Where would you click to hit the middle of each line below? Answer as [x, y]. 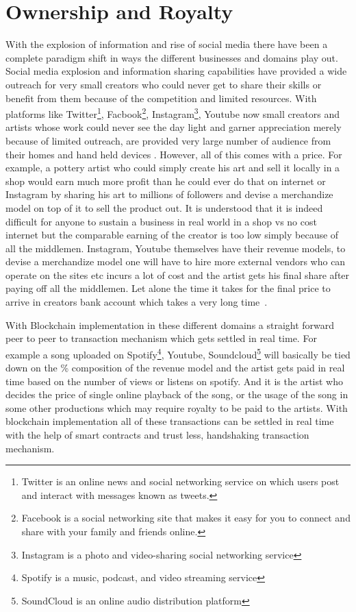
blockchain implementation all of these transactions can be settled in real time [170, 421]
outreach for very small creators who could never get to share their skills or [164, 84]
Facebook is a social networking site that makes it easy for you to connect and [186, 518]
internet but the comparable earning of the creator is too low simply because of [172, 235]
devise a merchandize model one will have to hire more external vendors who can [176, 261]
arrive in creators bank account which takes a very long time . [137, 302]
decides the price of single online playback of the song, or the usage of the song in [177, 394]
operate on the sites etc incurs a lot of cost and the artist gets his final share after [178, 274]
